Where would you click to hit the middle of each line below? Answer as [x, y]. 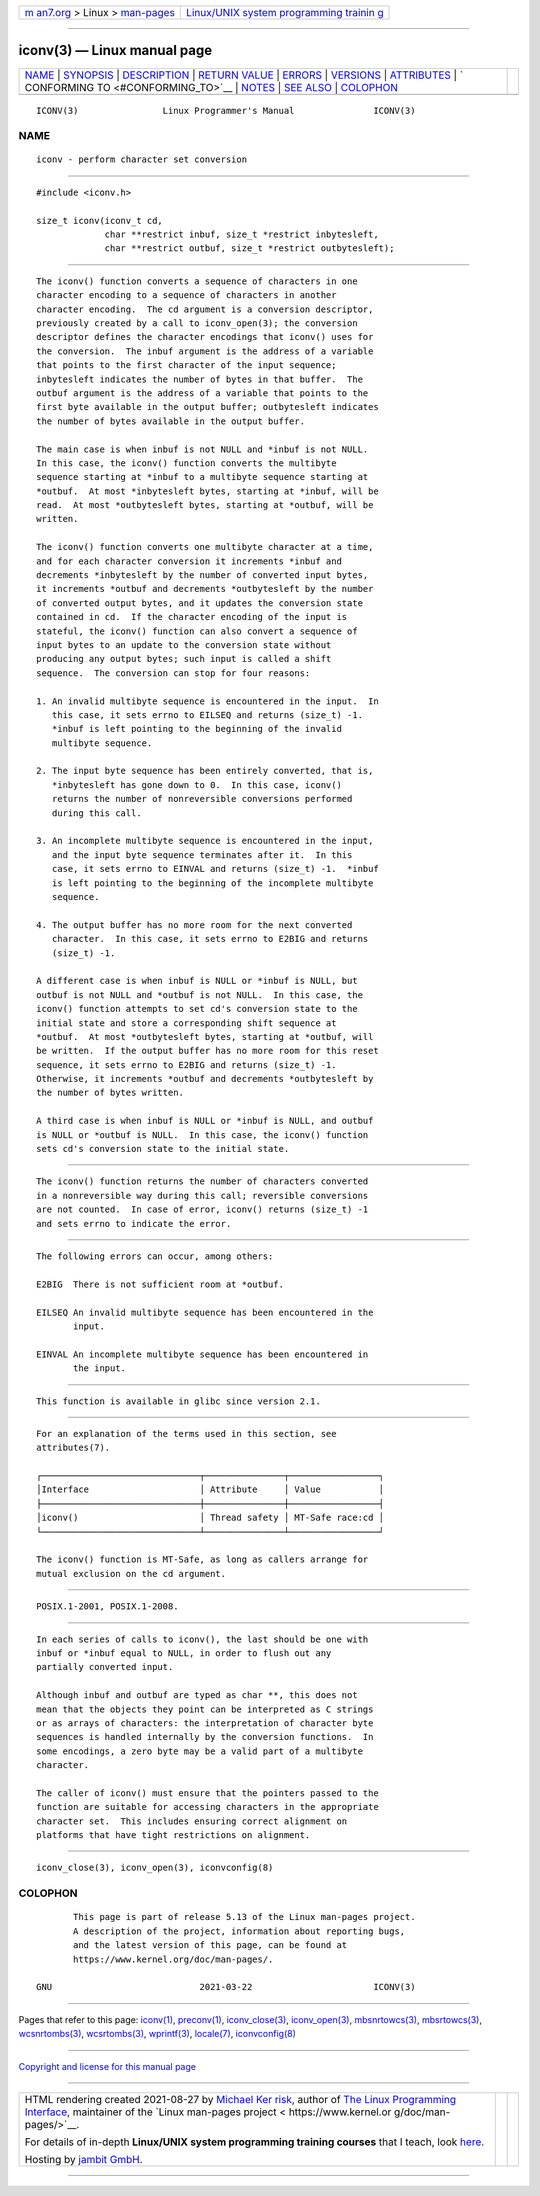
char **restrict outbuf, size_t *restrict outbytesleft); [249, 248]
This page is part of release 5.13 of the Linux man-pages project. [244, 1917]
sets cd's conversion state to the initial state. [163, 1149]
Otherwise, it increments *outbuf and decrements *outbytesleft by [205, 1079]
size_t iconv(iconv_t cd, [100, 220]
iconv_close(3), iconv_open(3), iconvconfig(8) [155, 1868]
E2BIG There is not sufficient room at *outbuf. [160, 1284]
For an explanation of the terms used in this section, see [186, 1433]
